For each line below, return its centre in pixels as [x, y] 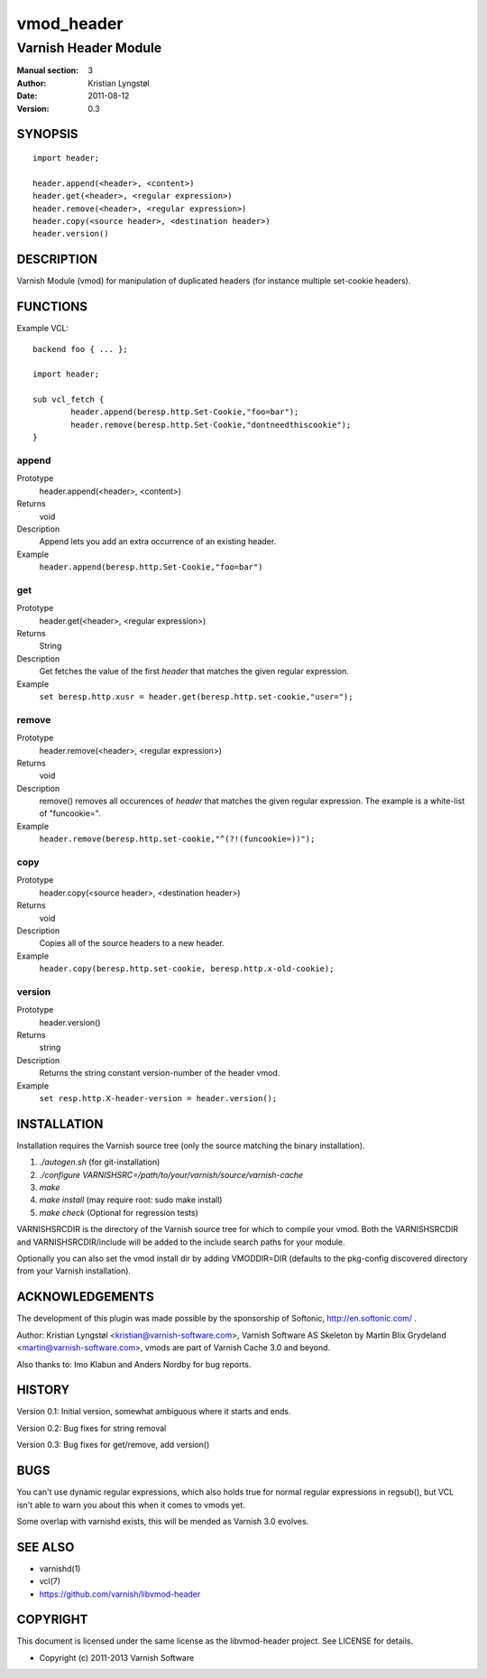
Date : [27, 96]
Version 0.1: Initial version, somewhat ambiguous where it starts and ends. [154, 1412]
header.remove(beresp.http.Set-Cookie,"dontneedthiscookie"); [211, 425]
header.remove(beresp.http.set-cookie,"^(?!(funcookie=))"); [177, 839]
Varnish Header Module [89, 48]
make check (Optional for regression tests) [119, 1212]
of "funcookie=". [70, 813]
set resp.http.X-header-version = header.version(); [158, 1099]
